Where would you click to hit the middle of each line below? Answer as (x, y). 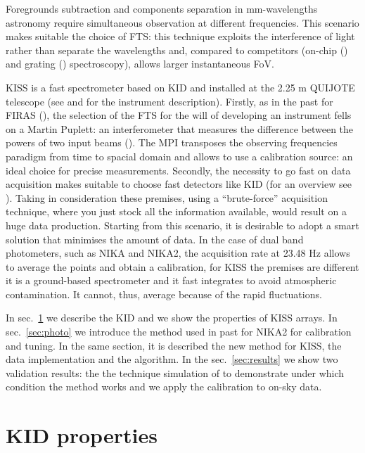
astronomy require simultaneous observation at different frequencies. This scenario (182, 22)
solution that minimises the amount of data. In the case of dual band (155, 239)
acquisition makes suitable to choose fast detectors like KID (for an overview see (179, 184)
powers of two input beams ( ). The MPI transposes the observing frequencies (172, 142)
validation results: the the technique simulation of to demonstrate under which (175, 372)
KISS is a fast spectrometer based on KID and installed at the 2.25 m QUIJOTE (180, 87)
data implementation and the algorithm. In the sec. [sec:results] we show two (172, 359)
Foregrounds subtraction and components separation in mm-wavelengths (162, 8)
